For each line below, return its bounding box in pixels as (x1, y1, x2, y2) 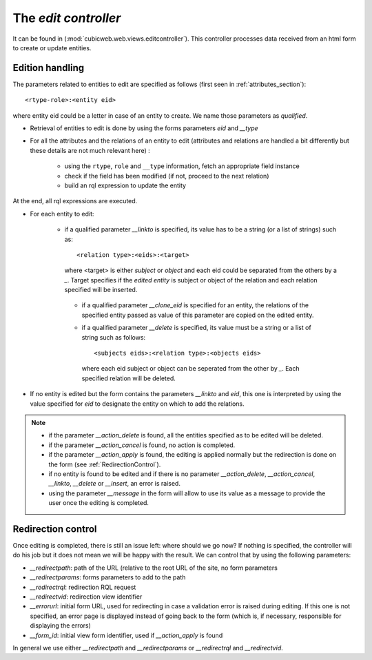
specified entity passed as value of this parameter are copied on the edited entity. (81, 311, 314, 319)
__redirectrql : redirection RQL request (30, 583, 136, 591)
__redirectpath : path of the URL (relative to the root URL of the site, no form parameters (30, 564, 278, 572)
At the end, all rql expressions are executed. (12, 197, 138, 205)
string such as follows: (81, 333, 146, 341)
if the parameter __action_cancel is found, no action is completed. (48, 441, 236, 449)
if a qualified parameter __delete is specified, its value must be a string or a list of (81, 324, 311, 332)
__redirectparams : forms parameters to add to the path (30, 573, 186, 581)
